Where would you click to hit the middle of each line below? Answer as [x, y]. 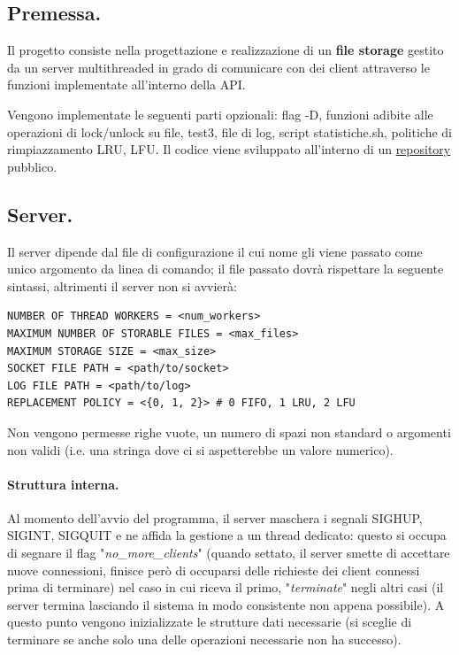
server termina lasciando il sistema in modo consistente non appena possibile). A [226, 604]
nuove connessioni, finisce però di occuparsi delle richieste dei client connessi [214, 570]
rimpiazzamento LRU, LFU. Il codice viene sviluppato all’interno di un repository [229, 149]
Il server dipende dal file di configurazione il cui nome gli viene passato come [215, 251]
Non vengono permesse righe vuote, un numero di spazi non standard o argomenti [229, 432]
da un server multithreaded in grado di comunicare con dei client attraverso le [218, 67]
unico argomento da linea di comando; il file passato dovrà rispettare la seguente [226, 269]
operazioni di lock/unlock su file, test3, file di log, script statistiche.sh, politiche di [230, 131]
